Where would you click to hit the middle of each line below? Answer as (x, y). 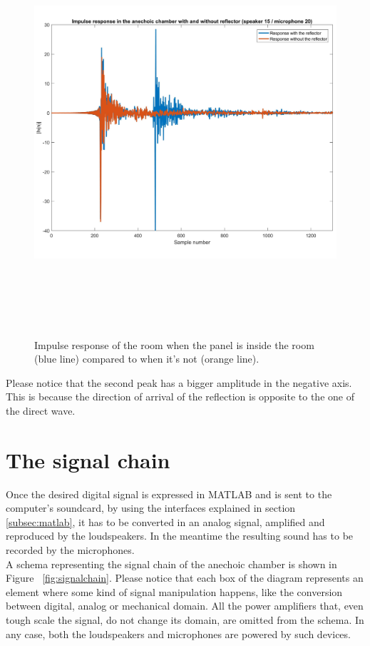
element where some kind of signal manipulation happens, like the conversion (174, 591)
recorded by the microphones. (70, 549)
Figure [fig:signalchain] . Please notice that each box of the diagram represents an (185, 578)
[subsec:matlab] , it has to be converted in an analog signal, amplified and (165, 521)
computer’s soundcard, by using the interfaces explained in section (151, 508)
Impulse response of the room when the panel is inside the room (174, 344)
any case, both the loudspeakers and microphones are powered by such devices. (178, 634)
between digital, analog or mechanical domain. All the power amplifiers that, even (185, 606)
